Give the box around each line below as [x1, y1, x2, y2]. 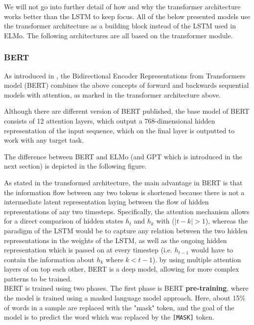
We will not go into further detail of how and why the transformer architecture [4, 1, 241, 11]
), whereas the [205, 216, 248, 226]
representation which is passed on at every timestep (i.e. [4, 245, 172, 255]
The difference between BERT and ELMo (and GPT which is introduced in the [4, 151, 242, 161]
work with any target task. [4, 135, 84, 145]
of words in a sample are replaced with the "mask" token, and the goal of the [4, 302, 234, 312]
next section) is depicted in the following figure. [4, 161, 147, 171]
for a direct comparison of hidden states [4, 216, 123, 226]
